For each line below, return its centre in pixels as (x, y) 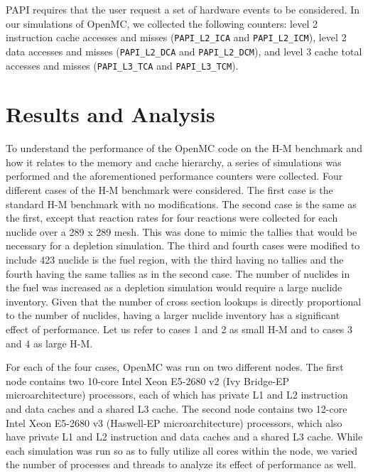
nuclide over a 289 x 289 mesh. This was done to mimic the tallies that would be (182, 231)
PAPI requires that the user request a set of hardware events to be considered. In (183, 9)
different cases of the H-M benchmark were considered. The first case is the (169, 190)
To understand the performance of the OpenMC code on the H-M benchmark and (184, 148)
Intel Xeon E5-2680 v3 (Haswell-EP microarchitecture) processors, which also (174, 422)
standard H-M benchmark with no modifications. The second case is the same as (181, 204)
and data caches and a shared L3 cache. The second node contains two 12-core (177, 408)
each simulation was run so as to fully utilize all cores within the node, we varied (182, 450)
